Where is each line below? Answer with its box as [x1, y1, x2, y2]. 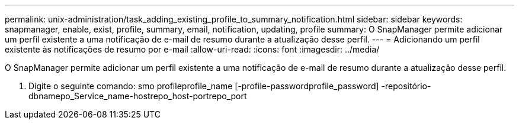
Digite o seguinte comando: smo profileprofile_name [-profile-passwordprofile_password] [28, 81, 379, 91]
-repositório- [381, 81, 431, 91]
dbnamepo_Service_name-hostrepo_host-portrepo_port [28, 91, 247, 101]
